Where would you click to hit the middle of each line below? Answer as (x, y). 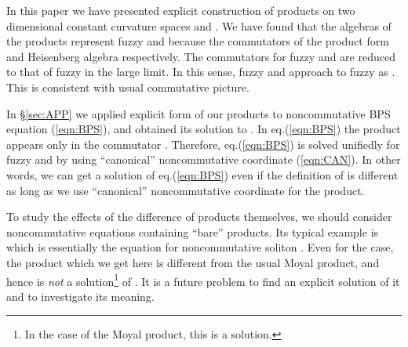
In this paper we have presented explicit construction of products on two (181, 10)
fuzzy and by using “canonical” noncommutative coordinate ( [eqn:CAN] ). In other (204, 159)
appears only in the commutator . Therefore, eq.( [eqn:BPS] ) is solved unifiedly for (203, 144)
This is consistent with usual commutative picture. (128, 87)
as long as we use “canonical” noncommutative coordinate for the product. (186, 190)
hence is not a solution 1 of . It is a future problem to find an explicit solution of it (203, 280)
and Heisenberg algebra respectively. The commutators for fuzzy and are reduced (201, 56)
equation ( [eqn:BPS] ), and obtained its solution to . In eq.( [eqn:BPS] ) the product (204, 129)
